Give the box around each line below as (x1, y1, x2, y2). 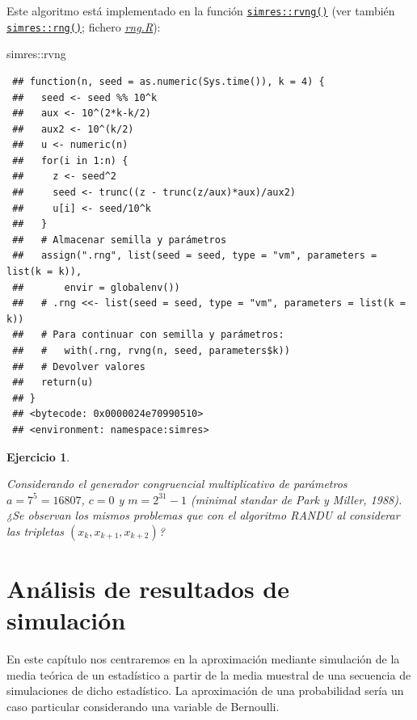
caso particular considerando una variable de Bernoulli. (6, 698, 280, 715)
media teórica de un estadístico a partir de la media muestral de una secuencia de (6, 666, 411, 683)
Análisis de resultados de (6, 572, 290, 605)
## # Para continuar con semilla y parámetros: (12, 329, 284, 341)
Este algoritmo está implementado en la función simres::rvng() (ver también (6, 2, 395, 19)
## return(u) (12, 377, 94, 389)
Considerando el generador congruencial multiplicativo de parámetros (6, 475, 347, 492)
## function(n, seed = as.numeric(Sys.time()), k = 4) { (12, 75, 325, 87)
